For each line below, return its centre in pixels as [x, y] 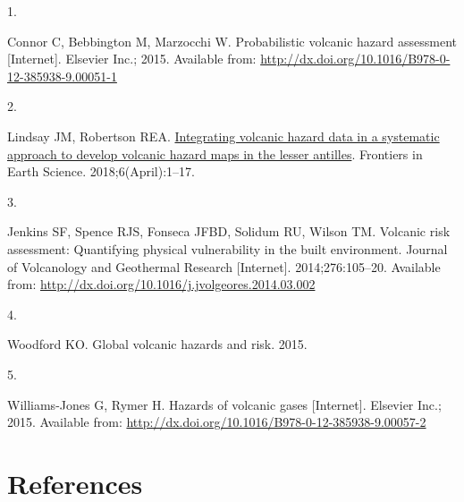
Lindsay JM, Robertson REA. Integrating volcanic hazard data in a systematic [224, 136]
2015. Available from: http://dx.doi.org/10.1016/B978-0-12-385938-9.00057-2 [217, 422]
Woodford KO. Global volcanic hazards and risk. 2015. [157, 344]
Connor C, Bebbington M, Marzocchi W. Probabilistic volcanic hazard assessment [232, 41]
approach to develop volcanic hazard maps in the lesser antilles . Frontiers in [215, 153]
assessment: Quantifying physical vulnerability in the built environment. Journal [228, 248]
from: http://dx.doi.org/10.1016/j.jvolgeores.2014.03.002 [161, 284]
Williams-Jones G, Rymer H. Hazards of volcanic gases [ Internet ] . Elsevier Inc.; [224, 404]
